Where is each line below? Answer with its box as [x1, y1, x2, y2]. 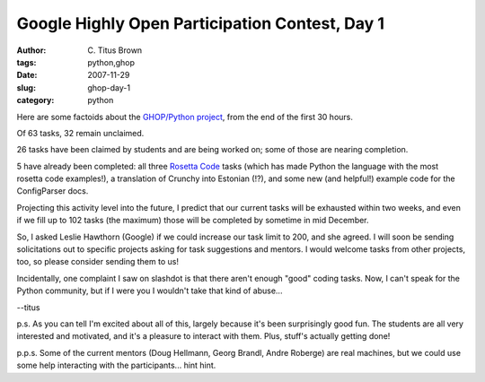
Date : [16, 70, 38, 81]
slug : [16, 82, 36, 93]
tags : [16, 56, 37, 67]
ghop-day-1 [87, 82, 130, 93]
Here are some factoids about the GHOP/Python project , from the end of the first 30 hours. [16, 111, 354, 122]
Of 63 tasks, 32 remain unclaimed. [16, 127, 145, 138]
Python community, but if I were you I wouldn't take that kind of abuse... [16, 285, 283, 296]
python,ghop [87, 56, 135, 67]
